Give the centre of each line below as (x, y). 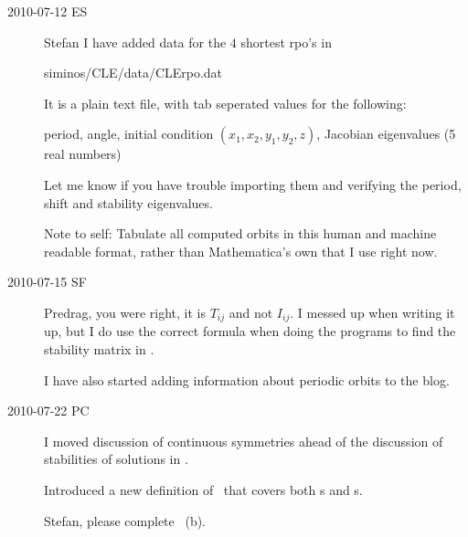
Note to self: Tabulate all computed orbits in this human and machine (240, 233)
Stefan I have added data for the (135, 42)
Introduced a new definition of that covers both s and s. (203, 489)
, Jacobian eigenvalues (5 (386, 134)
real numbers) (83, 154)
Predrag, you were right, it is (125, 312)
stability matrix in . (99, 348)
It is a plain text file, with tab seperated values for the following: (225, 103)
